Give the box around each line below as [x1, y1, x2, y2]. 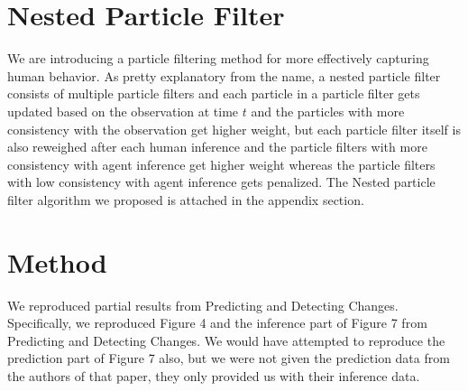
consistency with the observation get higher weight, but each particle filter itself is [7, 119, 461, 138]
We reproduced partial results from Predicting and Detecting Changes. [7, 295, 399, 314]
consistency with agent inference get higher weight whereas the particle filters [7, 154, 436, 173]
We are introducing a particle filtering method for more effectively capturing [7, 49, 429, 68]
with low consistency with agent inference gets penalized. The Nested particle [7, 172, 436, 191]
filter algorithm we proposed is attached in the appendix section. [7, 190, 364, 209]
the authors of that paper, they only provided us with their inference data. [7, 366, 420, 385]
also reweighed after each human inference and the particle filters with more [7, 137, 427, 156]
